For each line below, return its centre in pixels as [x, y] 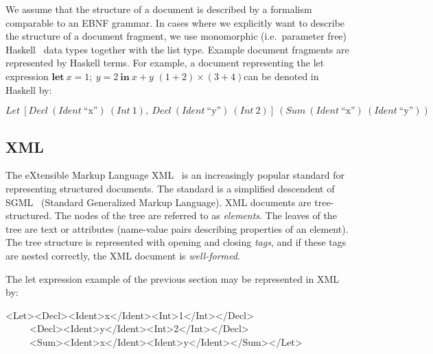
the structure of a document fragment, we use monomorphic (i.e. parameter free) [176, 36]
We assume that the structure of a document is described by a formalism [159, 9]
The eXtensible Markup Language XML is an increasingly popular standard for [175, 175]
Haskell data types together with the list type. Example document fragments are [177, 49]
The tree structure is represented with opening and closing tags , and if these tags [176, 242]
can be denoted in [281, 76]
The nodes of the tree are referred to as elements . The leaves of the [196, 215]
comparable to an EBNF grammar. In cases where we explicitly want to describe [175, 22]
